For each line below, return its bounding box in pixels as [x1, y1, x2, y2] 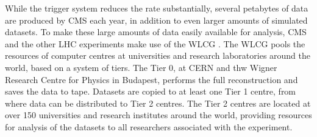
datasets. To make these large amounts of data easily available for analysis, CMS [5, 25, 307, 38]
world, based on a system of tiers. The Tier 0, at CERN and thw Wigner [5, 61, 277, 73]
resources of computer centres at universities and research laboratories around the [5, 49, 311, 62]
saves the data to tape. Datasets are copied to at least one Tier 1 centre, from [5, 85, 296, 98]
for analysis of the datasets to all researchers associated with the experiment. [5, 120, 293, 133]
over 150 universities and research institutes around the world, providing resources [5, 109, 312, 121]
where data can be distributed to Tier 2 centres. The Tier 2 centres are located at [5, 96, 311, 109]
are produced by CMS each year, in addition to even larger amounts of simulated [5, 13, 308, 26]
